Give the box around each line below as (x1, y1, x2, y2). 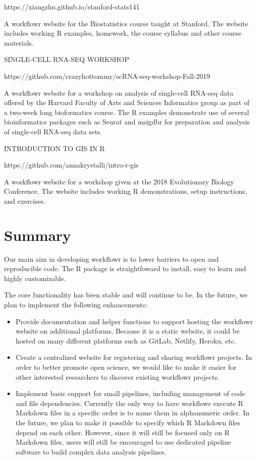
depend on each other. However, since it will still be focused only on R (15, 427, 230, 437)
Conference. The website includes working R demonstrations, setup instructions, (4, 186, 247, 196)
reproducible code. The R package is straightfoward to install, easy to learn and (4, 263, 246, 274)
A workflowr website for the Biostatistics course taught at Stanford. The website (4, 18, 249, 28)
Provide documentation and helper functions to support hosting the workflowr (15, 316, 253, 326)
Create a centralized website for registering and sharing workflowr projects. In (15, 352, 252, 362)
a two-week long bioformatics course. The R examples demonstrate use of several (4, 107, 249, 117)
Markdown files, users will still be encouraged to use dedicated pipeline (15, 437, 231, 447)
